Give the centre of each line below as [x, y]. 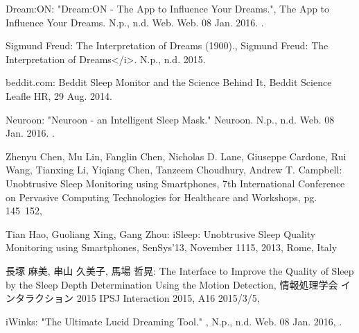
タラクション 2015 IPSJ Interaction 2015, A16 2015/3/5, [137, 298]
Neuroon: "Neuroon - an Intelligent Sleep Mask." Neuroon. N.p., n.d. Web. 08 [170, 119]
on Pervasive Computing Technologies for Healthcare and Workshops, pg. [161, 197]
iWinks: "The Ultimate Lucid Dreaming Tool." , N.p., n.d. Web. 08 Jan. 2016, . [174, 321]
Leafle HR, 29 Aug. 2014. [59, 95]
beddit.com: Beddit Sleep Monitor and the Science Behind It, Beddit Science [169, 82]
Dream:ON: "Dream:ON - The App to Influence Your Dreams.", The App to [168, 8]
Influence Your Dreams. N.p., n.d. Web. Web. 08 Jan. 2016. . [135, 22]
